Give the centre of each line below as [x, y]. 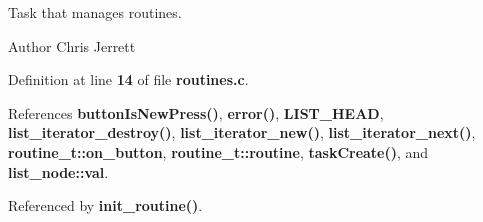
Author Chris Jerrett [72, 45]
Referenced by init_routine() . [105, 205]
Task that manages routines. [95, 12]
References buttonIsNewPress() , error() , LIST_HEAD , [196, 112]
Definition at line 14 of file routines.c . [128, 79]
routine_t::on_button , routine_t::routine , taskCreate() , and [218, 151]
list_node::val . [58, 171]
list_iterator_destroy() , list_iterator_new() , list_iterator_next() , [242, 132]
